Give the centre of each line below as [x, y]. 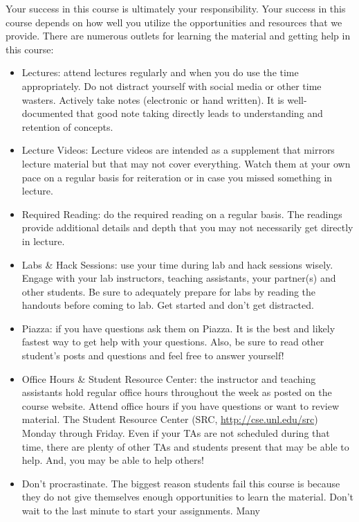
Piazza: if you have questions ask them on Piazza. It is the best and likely [178, 328]
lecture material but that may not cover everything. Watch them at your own [186, 163]
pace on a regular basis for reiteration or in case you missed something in [177, 177]
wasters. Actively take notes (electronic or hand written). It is [153, 99]
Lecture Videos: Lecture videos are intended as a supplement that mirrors [178, 150]
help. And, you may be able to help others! [113, 460]
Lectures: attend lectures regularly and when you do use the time [160, 72]
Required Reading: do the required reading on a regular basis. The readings [182, 214]
